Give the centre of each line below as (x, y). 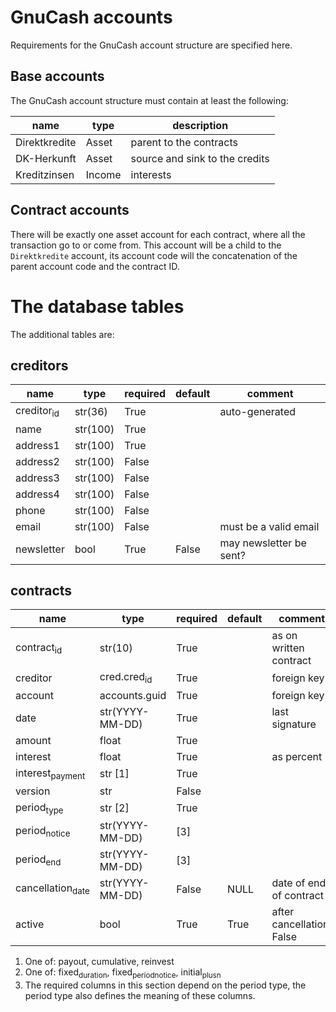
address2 (37, 461)
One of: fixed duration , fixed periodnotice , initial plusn (123, 973)
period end (38, 860)
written (288, 648)
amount (33, 740)
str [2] (114, 808)
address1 (37, 445)
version (33, 791)
